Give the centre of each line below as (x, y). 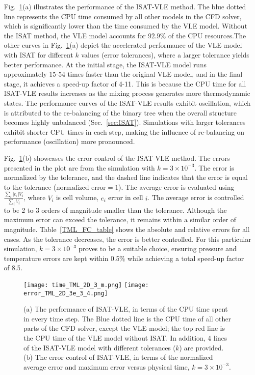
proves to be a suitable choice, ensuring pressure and (158, 248)
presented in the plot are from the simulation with (79, 167)
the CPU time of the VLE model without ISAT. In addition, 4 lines (125, 338)
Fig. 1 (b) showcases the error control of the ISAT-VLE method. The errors (117, 158)
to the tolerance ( (30, 187)
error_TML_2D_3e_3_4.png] (66, 293)
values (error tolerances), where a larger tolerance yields (165, 54)
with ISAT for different (38, 54)
